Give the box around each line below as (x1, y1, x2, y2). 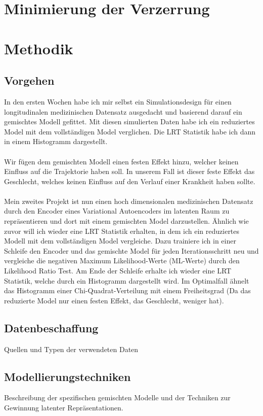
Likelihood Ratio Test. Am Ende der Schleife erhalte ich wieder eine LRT (4, 265, 232, 276)
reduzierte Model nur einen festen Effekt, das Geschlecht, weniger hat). (4, 295, 224, 305)
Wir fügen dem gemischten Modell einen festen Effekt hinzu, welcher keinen (4, 156, 239, 166)
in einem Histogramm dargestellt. (4, 136, 108, 147)
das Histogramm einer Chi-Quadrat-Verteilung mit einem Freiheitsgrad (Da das (4, 285, 251, 296)
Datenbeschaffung (4, 320, 99, 335)
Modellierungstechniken (4, 368, 131, 384)
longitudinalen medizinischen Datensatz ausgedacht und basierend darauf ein (4, 106, 242, 117)
